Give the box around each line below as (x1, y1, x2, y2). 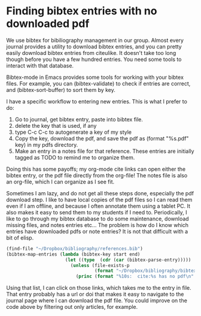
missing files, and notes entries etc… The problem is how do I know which (6, 221, 189, 228)
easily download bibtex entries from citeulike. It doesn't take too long (6, 49, 176, 56)
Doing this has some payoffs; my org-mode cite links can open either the (6, 165, 186, 173)
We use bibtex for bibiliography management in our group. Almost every (6, 36, 184, 44)
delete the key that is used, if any (14, 122, 97, 129)
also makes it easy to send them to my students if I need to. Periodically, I (6, 208, 187, 216)
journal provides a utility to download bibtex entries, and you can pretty (6, 43, 182, 50)
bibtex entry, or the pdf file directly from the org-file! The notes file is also (6, 171, 188, 179)
